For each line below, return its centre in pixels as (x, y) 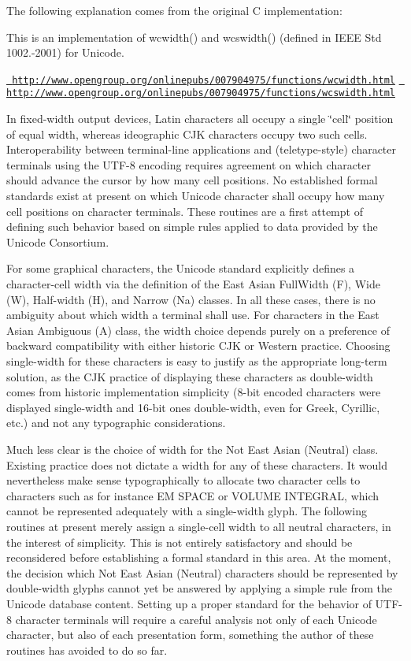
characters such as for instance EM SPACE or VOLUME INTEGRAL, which (193, 495)
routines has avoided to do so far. (87, 650)
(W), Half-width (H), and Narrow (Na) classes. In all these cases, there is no (191, 299)
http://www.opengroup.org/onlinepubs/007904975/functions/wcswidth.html (201, 93)
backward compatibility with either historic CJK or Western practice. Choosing (198, 345)
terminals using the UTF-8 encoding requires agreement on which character (189, 164)
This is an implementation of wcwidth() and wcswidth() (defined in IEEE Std (194, 37)
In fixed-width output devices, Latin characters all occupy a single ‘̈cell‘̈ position (200, 119)
